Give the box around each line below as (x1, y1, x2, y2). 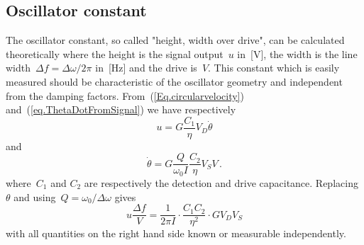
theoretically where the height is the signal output (6, 46, 224, 61)
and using (13, 189, 56, 204)
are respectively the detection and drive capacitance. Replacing (84, 175, 358, 190)
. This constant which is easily (208, 60, 340, 75)
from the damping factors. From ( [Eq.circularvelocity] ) (6, 88, 244, 103)
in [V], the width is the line (237, 46, 358, 61)
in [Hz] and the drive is (95, 60, 197, 75)
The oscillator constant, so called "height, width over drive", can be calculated (6, 33, 345, 47)
